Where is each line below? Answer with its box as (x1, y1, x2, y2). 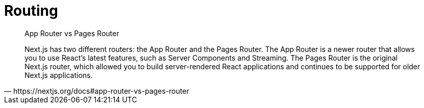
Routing (4, 2, 58, 19)
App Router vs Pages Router (24, 29, 119, 38)
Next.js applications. (24, 70, 93, 79)
